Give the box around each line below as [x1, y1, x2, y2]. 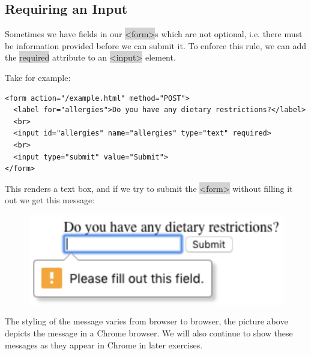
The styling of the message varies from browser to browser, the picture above [5, 315, 288, 327]
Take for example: [5, 71, 71, 83]
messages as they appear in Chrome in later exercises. [5, 338, 203, 351]
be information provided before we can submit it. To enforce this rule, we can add [5, 39, 307, 52]
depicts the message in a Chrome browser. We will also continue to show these [5, 326, 293, 339]
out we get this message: [5, 194, 95, 206]
